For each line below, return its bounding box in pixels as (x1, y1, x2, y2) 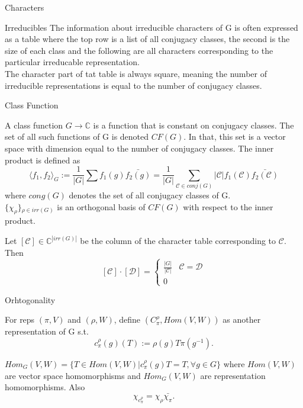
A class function (5, 118, 63, 131)
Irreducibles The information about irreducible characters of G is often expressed (5, 21, 298, 33)
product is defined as (5, 153, 80, 166)
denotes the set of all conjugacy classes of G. (69, 188, 231, 201)
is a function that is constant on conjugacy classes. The (93, 118, 294, 131)
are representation (200, 369, 266, 381)
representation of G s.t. (5, 325, 89, 338)
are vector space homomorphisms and (5, 369, 141, 381)
